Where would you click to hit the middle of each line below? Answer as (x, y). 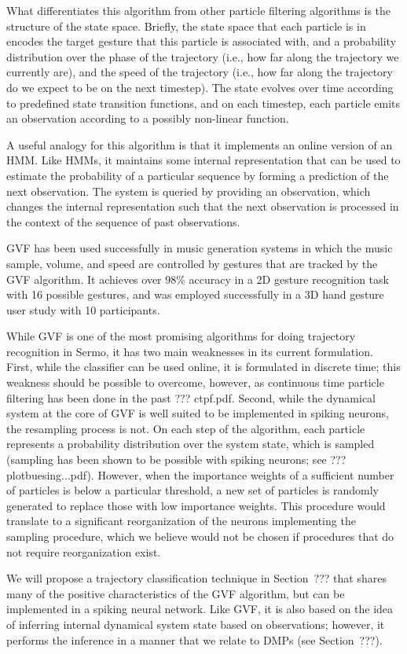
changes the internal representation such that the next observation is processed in (203, 206)
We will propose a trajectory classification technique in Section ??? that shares (196, 578)
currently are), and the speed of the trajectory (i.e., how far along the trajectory (200, 72)
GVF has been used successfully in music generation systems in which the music (200, 248)
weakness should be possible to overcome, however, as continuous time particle (195, 382)
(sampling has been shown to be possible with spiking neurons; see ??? (176, 459)
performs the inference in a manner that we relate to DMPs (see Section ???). (194, 639)
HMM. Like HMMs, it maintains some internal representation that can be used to (203, 160)
